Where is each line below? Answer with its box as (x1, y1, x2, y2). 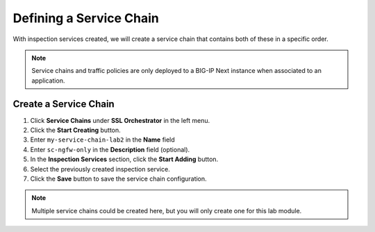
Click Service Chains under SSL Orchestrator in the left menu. (30, 116, 210, 124)
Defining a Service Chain (12, 10, 159, 26)
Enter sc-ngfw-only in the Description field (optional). (30, 145, 190, 154)
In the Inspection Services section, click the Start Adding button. (30, 155, 219, 163)
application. (31, 76, 65, 85)
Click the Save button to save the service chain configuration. (30, 174, 208, 183)
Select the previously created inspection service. (30, 165, 170, 173)
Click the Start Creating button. (30, 126, 121, 135)
